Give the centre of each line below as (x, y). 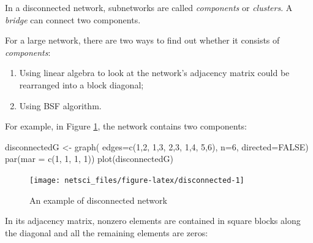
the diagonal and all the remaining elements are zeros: (107, 232)
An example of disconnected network (98, 200)
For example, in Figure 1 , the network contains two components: (126, 126)
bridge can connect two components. (73, 19)
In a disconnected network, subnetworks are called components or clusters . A (149, 7)
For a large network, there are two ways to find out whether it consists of (142, 40)
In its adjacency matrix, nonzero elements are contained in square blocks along (153, 221)
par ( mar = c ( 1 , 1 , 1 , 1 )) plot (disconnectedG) (89, 159)
